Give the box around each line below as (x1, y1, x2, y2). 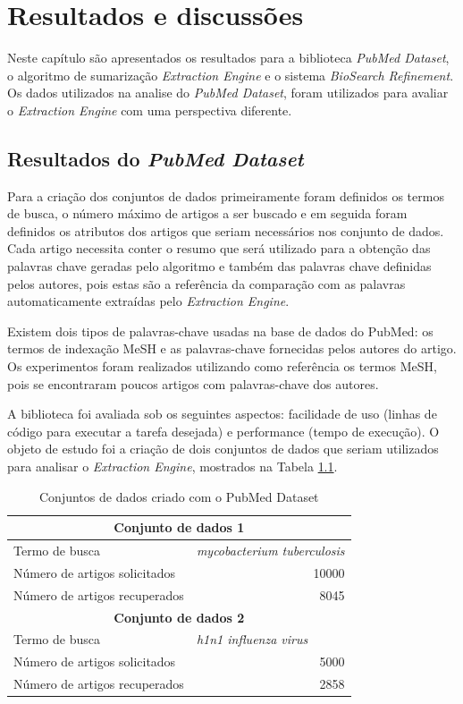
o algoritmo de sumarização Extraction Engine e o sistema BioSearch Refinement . (7, 65, 454, 84)
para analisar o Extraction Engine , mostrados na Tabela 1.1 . (7, 457, 338, 476)
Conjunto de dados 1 (114, 518, 245, 537)
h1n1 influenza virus (196, 630, 308, 649)
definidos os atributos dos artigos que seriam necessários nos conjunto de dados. (7, 221, 444, 240)
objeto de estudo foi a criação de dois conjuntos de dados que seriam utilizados (7, 439, 439, 458)
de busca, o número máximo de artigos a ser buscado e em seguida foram (7, 204, 408, 223)
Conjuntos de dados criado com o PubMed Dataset (39, 487, 319, 505)
